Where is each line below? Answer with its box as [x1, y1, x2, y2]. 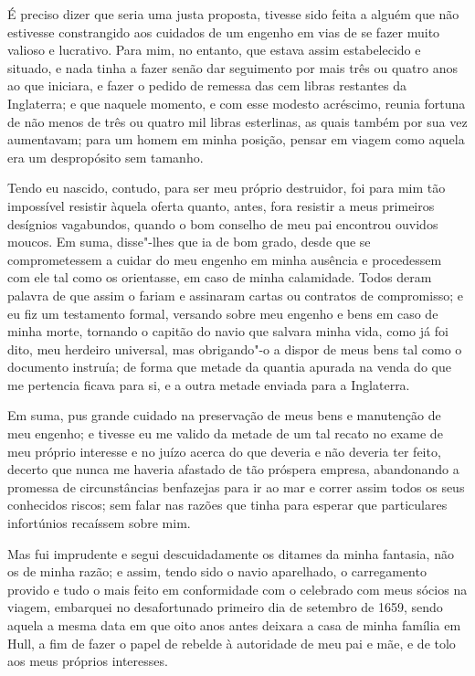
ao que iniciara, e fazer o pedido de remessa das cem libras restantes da [7, 76, 406, 95]
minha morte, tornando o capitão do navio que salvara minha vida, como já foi [7, 322, 449, 341]
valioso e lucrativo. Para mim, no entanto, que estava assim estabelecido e [7, 40, 421, 59]
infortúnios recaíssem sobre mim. [7, 513, 191, 533]
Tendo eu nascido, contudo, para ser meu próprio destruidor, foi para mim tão [7, 178, 446, 197]
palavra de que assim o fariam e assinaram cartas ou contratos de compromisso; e [7, 285, 463, 304]
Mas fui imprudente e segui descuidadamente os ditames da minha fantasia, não [7, 544, 454, 563]
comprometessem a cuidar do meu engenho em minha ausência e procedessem [7, 249, 442, 269]
